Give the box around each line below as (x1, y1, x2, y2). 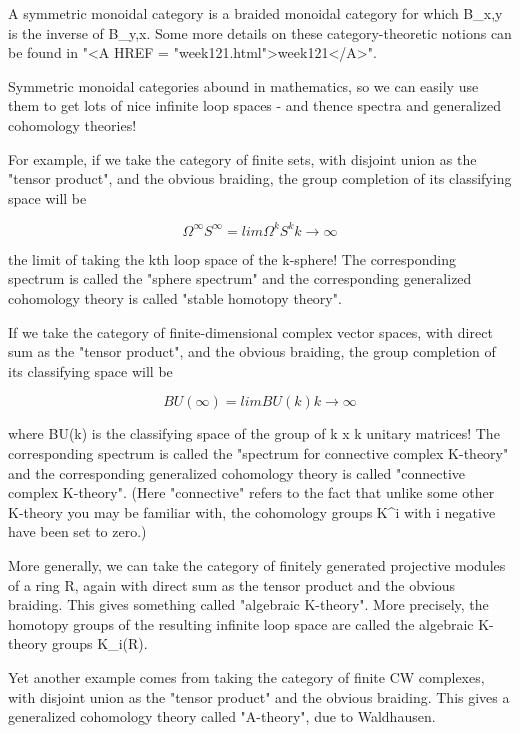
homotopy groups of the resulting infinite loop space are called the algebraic (8, 613, 474, 634)
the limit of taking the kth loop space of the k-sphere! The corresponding (8, 248, 456, 269)
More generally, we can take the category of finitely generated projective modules (8, 554, 506, 575)
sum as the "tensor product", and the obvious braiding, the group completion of (8, 341, 496, 362)
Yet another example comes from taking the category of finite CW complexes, (8, 666, 485, 687)
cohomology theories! (8, 114, 137, 135)
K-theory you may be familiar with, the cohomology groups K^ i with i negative (8, 501, 496, 522)
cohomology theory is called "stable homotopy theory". (8, 288, 342, 309)
